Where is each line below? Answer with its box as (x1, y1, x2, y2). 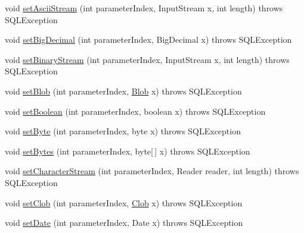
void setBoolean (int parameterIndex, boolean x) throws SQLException (5, 105, 266, 117)
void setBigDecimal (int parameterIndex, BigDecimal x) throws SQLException (5, 33, 292, 46)
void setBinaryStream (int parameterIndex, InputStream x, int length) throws (5, 53, 290, 65)
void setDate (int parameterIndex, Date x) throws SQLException (5, 216, 243, 229)
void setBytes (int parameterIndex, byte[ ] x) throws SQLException (5, 144, 250, 157)
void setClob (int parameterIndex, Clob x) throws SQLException (5, 196, 243, 209)
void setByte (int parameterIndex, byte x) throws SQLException (5, 125, 241, 137)
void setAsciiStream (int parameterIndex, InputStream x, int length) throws (5, 2, 283, 14)
